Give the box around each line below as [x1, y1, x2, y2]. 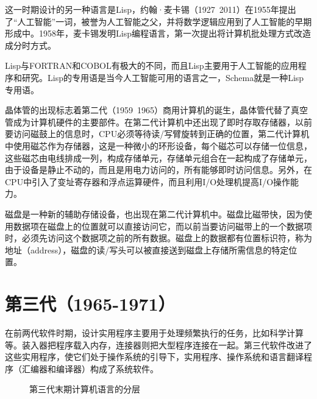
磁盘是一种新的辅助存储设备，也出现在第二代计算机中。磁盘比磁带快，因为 [5, 207, 304, 220]
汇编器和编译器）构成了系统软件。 [21, 362, 158, 375]
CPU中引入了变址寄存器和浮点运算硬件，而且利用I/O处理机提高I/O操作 [5, 175, 291, 188]
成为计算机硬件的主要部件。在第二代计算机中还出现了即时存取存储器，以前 [13, 115, 312, 128]
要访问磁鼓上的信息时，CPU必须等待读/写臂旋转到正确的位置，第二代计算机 [5, 127, 310, 140]
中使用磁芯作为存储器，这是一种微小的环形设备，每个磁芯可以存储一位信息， [5, 139, 312, 152]
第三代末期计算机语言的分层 [29, 383, 140, 395]
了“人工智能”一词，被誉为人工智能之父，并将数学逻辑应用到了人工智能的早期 [5, 15, 312, 27]
